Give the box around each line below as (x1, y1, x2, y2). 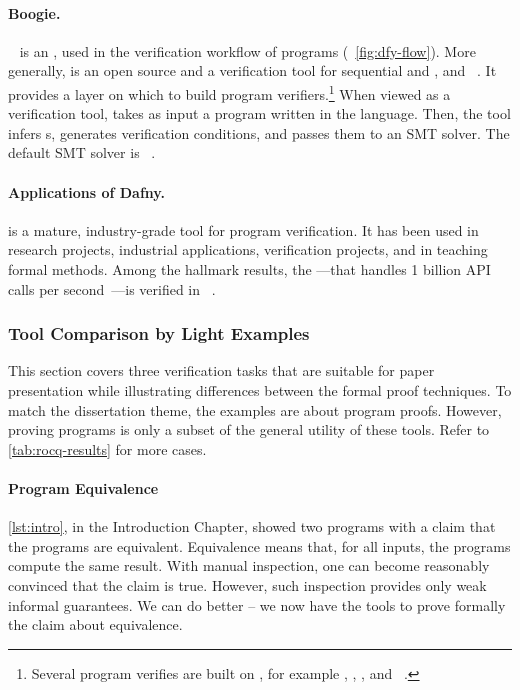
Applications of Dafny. (8, 181, 165, 202)
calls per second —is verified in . (8, 278, 216, 299)
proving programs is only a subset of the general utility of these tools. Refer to (8, 419, 490, 440)
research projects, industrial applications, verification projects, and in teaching (8, 239, 488, 260)
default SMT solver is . (8, 142, 156, 163)
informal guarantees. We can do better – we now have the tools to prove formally (8, 594, 506, 615)
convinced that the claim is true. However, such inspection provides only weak (8, 574, 487, 595)
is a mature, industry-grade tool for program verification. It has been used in (8, 219, 479, 240)
